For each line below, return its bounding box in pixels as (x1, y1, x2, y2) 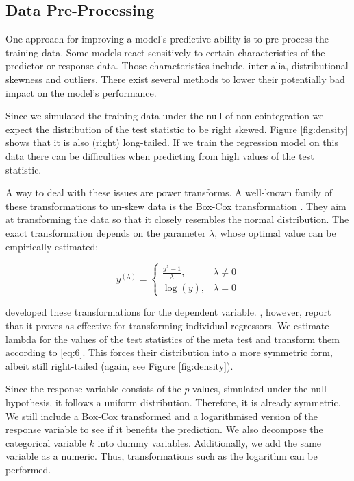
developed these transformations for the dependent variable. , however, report (5, 305, 331, 319)
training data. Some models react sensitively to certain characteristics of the (5, 45, 325, 59)
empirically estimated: (5, 239, 99, 253)
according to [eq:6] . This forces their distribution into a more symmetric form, (5, 345, 333, 360)
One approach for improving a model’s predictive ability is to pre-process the (5, 32, 329, 46)
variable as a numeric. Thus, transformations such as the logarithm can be (5, 449, 318, 463)
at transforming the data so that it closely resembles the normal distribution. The (5, 212, 349, 226)
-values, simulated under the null (189, 382, 327, 396)
